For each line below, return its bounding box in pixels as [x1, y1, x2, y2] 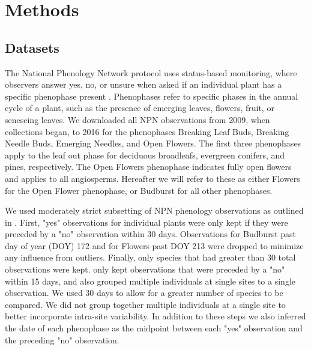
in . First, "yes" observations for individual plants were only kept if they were [5, 216, 288, 228]
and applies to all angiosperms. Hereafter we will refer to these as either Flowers [5, 172, 300, 184]
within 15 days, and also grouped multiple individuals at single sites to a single [5, 274, 295, 287]
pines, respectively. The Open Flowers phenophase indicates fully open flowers [5, 160, 292, 173]
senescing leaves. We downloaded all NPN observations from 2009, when [5, 113, 270, 125]
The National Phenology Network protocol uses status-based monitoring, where [5, 66, 297, 79]
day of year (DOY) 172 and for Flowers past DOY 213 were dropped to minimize [5, 239, 304, 252]
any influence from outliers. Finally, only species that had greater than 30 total [5, 251, 296, 264]
